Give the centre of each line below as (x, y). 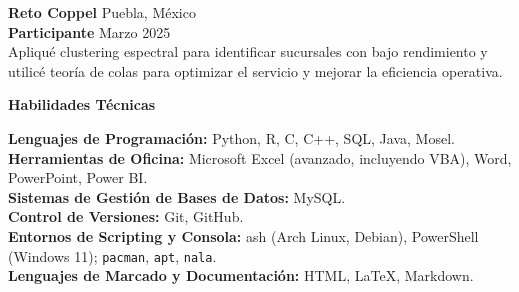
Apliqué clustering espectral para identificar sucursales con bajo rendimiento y (248, 51)
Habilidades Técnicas (82, 104)
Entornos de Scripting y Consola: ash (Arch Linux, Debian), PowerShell (243, 235)
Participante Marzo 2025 (89, 31)
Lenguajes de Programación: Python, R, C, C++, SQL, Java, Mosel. (231, 137)
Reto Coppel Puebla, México (102, 12)
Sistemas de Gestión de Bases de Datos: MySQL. (177, 196)
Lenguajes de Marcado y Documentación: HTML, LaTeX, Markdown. (241, 275)
